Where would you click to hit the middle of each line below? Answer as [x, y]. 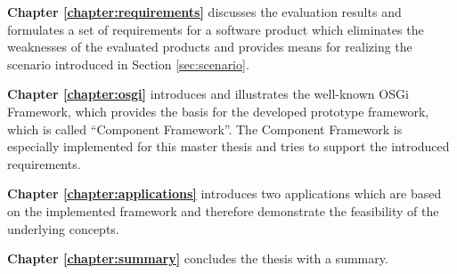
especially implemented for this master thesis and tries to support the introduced [228, 146]
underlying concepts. [63, 228]
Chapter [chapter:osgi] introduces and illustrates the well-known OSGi [208, 94]
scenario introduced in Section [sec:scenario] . [128, 64]
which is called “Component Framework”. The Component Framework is [205, 129]
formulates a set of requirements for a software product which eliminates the [216, 29]
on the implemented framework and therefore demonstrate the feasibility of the [223, 210]
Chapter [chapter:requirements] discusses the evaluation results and [204, 12]
